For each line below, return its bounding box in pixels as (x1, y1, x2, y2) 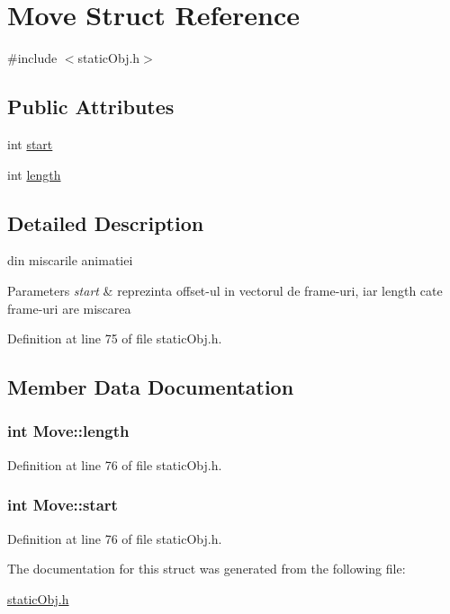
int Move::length (7, 420, 130, 442)
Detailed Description (7, 209, 204, 236)
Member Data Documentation (7, 373, 294, 401)
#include (7, 49, 58, 67)
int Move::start (7, 494, 118, 516)
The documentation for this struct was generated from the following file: (7, 559, 406, 578)
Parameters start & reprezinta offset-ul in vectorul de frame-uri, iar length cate (7, 280, 443, 299)
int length (7, 165, 61, 183)
